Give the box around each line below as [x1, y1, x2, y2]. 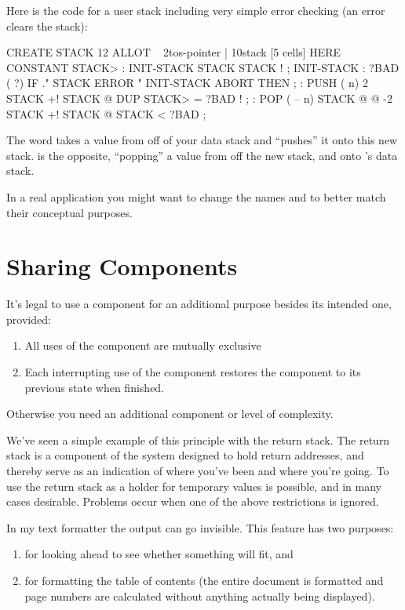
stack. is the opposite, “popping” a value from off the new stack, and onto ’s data [6, 147, 398, 163]
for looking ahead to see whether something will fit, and [24, 546, 294, 562]
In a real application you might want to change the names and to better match [6, 188, 386, 205]
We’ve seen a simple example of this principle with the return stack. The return [6, 431, 390, 448]
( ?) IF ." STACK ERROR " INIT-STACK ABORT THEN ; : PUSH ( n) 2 [6, 74, 368, 91]
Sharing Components [6, 250, 238, 282]
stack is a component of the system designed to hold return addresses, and [6, 447, 364, 463]
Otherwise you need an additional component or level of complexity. [6, 405, 334, 422]
